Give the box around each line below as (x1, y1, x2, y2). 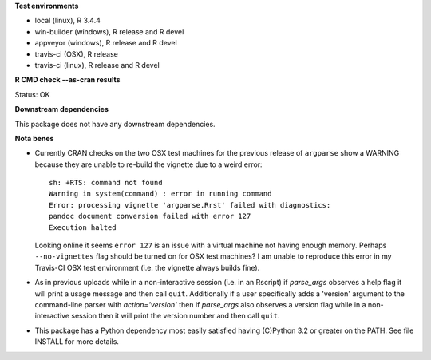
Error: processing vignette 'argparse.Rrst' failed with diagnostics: (49, 200, 331, 209)
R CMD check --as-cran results (14, 75, 121, 85)
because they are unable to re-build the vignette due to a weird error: (34, 160, 263, 169)
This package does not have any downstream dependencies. (14, 119, 215, 129)
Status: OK (14, 89, 50, 99)
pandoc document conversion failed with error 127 (49, 212, 251, 221)
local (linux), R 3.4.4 (34, 16, 101, 26)
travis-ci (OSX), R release (34, 49, 119, 59)
